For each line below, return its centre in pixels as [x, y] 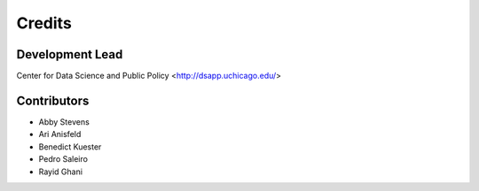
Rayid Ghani [61, 172]
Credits [44, 23]
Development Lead [70, 54]
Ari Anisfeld [60, 134]
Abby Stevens [64, 122]
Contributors [53, 100]
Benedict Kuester [70, 147]
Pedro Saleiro [63, 159]
